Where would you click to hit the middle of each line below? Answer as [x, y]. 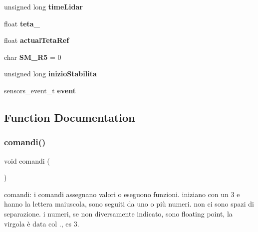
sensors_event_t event [40, 90]
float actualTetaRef [37, 40]
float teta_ [22, 23]
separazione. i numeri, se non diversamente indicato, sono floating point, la [118, 213]
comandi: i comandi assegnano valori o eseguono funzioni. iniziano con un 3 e [122, 194]
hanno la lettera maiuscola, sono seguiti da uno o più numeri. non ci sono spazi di [129, 204]
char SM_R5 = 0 [33, 57]
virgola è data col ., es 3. [42, 223]
